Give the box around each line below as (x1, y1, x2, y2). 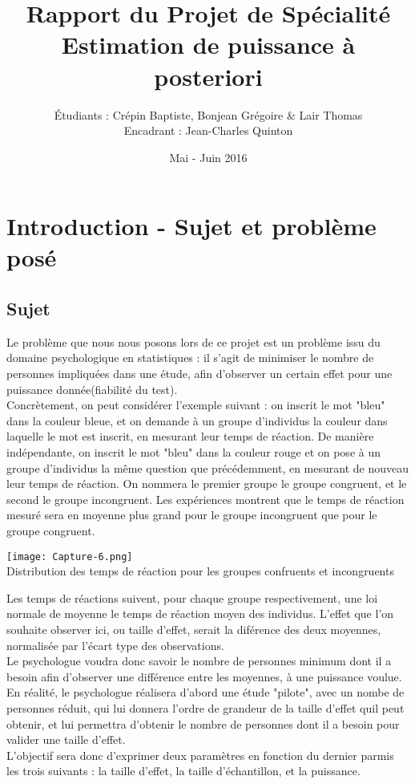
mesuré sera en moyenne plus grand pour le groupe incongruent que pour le (6, 506, 377, 523)
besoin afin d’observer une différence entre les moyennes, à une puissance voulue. (6, 668, 402, 684)
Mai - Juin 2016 (169, 148, 248, 165)
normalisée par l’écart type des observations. (6, 636, 224, 653)
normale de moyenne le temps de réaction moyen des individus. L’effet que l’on (6, 605, 394, 622)
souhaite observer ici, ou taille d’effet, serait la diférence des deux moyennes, (6, 621, 381, 638)
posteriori (154, 59, 263, 92)
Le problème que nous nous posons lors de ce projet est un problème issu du (6, 333, 381, 350)
